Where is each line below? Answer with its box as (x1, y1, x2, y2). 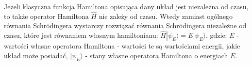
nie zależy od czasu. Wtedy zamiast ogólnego (99, 11, 233, 21)
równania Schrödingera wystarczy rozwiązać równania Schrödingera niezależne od (4, 20, 247, 31)
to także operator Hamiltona (4, 11, 89, 21)
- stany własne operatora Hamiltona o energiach (85, 50, 228, 60)
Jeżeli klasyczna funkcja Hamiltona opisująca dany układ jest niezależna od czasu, (4, 1, 249, 11)
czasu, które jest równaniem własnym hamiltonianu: (4, 30, 158, 40)
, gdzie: (205, 30, 227, 40)
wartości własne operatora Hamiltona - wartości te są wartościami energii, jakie (4, 41, 240, 51)
